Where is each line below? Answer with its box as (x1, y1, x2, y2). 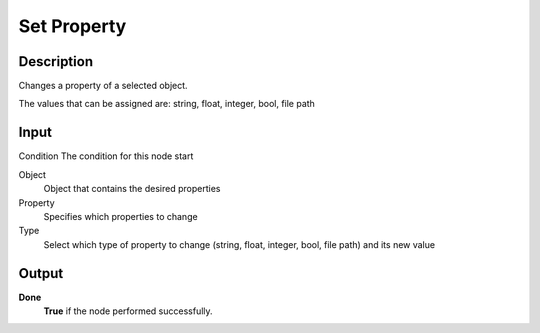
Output (18, 265, 64, 282)
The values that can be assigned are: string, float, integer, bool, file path (18, 98, 315, 110)
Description (18, 53, 94, 70)
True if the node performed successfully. (43, 305, 214, 317)
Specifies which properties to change (43, 210, 199, 222)
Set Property (18, 15, 127, 37)
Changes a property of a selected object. (18, 80, 189, 92)
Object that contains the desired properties (43, 183, 221, 195)
